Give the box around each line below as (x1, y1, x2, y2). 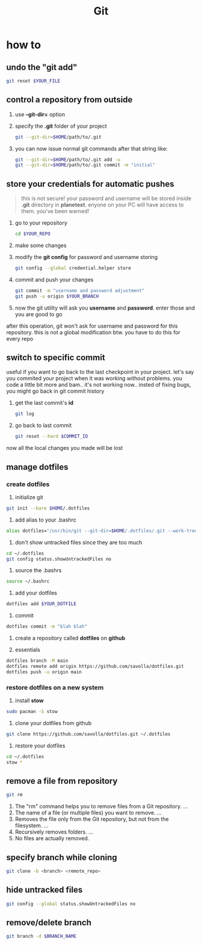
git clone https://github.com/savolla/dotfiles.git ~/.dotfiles (6, 731, 171, 737)
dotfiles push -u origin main (6, 669, 82, 675)
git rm (6, 792, 23, 798)
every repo (6, 335, 34, 342)
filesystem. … (14, 822, 49, 829)
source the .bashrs (14, 567, 62, 574)
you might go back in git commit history (6, 387, 105, 395)
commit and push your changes (14, 276, 94, 283)
